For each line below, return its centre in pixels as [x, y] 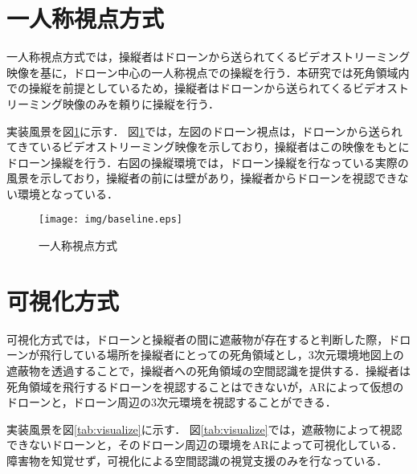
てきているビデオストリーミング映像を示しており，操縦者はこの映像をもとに [208, 147]
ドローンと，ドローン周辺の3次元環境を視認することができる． [172, 402]
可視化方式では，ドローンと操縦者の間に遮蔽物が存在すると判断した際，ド [203, 339]
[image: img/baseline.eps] [110, 220]
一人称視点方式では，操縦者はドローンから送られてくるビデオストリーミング [208, 57]
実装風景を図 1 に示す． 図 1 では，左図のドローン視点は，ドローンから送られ [204, 131]
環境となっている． [67, 193]
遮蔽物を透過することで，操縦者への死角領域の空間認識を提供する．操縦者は [209, 371]
